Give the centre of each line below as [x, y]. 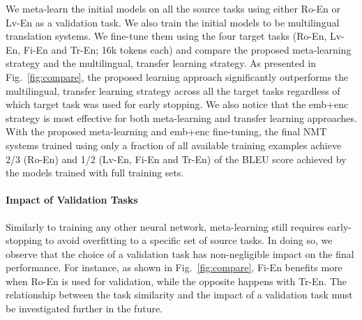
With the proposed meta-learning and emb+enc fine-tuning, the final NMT [166, 131]
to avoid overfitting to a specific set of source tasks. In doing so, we [189, 240]
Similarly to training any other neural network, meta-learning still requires [165, 226]
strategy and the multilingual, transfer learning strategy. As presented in [161, 63]
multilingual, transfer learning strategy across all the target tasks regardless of [173, 90]
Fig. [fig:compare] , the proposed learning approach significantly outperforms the [177, 76]
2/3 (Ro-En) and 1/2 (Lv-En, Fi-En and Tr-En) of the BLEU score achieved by [176, 159]
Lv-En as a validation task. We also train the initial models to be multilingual [173, 22]
